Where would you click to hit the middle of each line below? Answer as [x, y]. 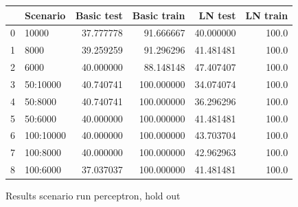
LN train [267, 15]
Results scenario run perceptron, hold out [93, 196]
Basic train [159, 15]
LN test [217, 15]
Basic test [99, 15]
